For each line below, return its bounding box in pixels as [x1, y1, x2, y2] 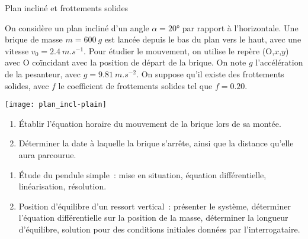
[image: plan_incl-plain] [5, 100, 107, 109]
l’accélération [255, 56, 303, 68]
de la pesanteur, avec [5, 67, 81, 80]
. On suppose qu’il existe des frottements [136, 67, 284, 80]
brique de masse [5, 33, 63, 45]
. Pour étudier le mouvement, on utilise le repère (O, [84, 44, 275, 57]
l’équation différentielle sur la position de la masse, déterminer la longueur [18, 211, 288, 224]
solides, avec [5, 79, 49, 91]
